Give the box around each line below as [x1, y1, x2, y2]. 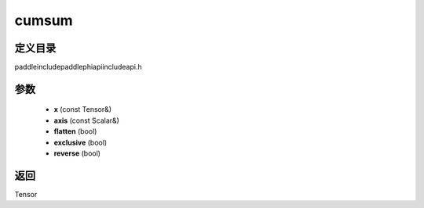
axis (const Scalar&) [53, 116, 119, 125]
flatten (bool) [53, 127, 97, 136]
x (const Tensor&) [53, 105, 112, 114]
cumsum [14, 12, 74, 29]
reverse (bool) [53, 149, 101, 158]
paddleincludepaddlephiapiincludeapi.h [14, 63, 142, 72]
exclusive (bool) [53, 138, 108, 147]
